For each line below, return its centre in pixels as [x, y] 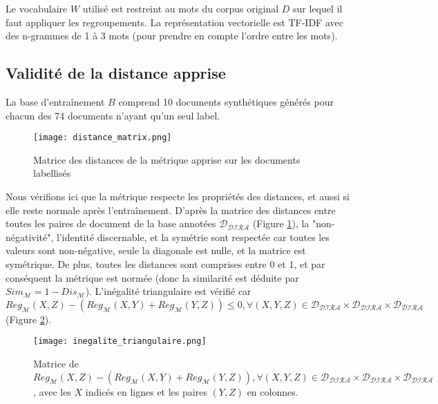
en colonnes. [273, 391]
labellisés [52, 173]
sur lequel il [318, 8]
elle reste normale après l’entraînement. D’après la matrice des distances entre [171, 210]
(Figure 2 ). [28, 319]
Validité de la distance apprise [116, 73]
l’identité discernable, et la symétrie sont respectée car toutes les [193, 237]
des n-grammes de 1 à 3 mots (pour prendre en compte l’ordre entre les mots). [172, 36]
